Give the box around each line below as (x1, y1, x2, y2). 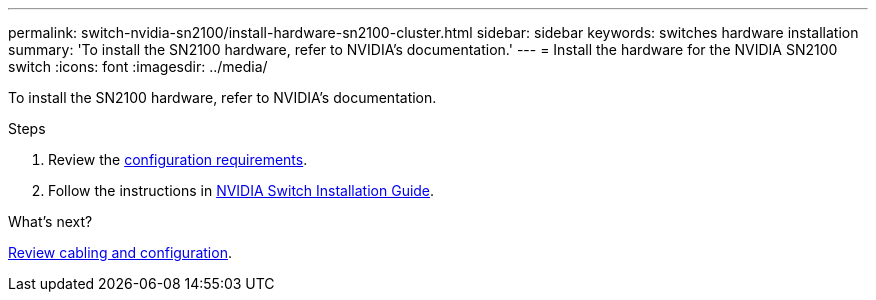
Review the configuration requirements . (48, 151, 308, 168)
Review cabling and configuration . (8, 244, 232, 261)
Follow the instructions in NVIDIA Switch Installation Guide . (48, 182, 435, 199)
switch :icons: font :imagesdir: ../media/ (8, 58, 268, 75)
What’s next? (8, 213, 93, 230)
